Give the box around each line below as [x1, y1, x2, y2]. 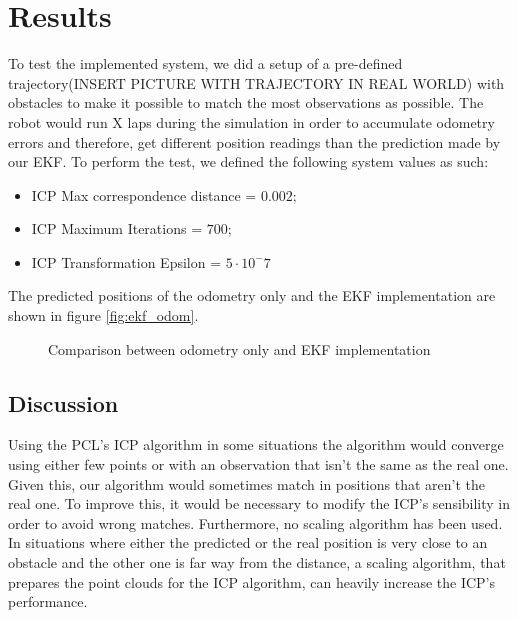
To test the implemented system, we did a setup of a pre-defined [8, 53, 403, 74]
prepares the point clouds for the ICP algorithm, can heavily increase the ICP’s [8, 571, 496, 592]
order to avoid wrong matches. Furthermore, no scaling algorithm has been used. [8, 512, 503, 533]
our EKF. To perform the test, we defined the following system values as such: [8, 151, 489, 172]
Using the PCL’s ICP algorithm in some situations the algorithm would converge [8, 434, 504, 455]
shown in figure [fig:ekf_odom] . [8, 305, 199, 326]
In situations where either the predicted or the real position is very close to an [8, 532, 488, 553]
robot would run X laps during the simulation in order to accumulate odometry [8, 111, 495, 132]
